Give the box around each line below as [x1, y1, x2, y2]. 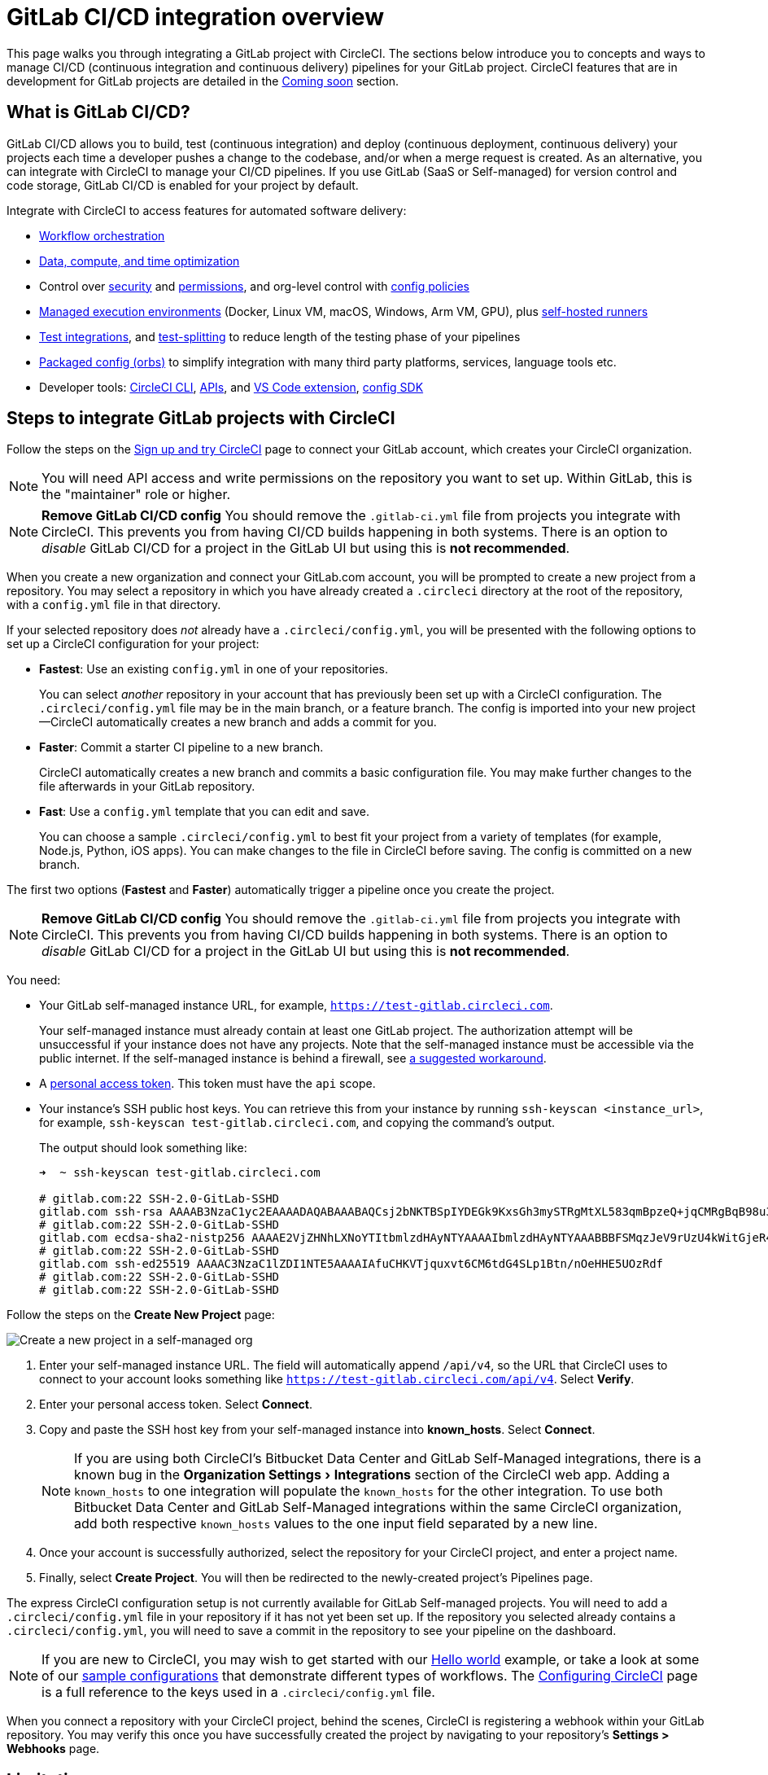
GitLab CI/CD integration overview [7, 3, 384, 31]
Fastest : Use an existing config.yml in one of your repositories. [39, 662, 389, 677]
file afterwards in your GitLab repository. [39, 779, 255, 794]
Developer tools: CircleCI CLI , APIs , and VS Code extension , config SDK [39, 379, 424, 394]
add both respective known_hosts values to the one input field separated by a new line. [74, 1515, 598, 1532]
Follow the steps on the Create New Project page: [7, 1308, 275, 1322]
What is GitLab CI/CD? [7, 102, 190, 123]
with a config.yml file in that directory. [7, 598, 221, 612]
